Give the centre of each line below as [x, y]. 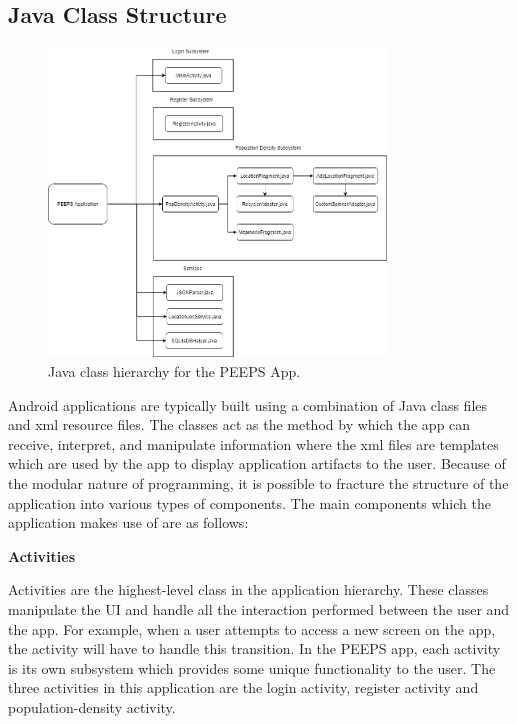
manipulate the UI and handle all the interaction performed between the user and [259, 608]
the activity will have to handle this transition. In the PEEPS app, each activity [254, 648]
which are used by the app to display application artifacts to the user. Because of [257, 463]
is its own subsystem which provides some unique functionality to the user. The [252, 667]
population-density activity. [92, 706]
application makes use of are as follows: [128, 522]
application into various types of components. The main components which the [249, 502]
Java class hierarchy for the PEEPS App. [174, 371]
